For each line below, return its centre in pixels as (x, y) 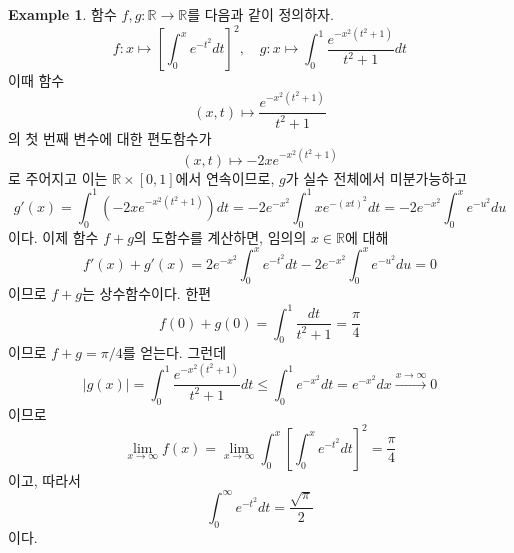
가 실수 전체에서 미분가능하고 (376, 177)
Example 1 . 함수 (62, 14)
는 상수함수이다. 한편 (147, 293)
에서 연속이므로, (225, 177)
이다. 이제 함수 (53, 236)
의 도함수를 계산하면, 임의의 (220, 236)
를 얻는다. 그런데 (174, 352)
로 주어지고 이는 (58, 177)
